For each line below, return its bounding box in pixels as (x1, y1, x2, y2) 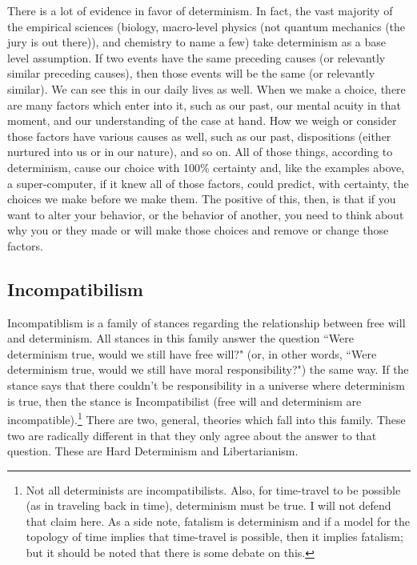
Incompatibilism (7, 276, 143, 301)
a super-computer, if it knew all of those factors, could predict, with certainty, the (7, 174, 409, 191)
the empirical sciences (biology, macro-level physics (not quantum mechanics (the (7, 18, 406, 34)
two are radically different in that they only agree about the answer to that (7, 427, 377, 443)
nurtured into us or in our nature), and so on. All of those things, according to (7, 143, 393, 160)
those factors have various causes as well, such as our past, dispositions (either (7, 127, 391, 144)
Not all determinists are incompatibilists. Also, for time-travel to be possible (26, 481, 401, 498)
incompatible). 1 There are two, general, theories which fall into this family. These (7, 409, 406, 427)
